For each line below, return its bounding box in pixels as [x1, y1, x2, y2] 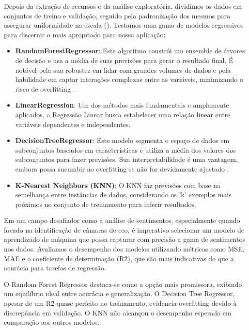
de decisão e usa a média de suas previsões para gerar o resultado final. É [15, 55, 233, 65]
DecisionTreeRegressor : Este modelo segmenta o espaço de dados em [15, 135, 230, 145]
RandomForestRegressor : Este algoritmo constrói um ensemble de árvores [15, 46, 245, 56]
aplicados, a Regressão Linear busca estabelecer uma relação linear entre [15, 109, 231, 119]
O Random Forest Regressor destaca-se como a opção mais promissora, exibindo [4, 279, 242, 289]
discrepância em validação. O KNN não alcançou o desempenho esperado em [4, 307, 232, 317]
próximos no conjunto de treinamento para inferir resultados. [15, 199, 196, 209]
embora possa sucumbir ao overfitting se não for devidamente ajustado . [15, 163, 229, 173]
